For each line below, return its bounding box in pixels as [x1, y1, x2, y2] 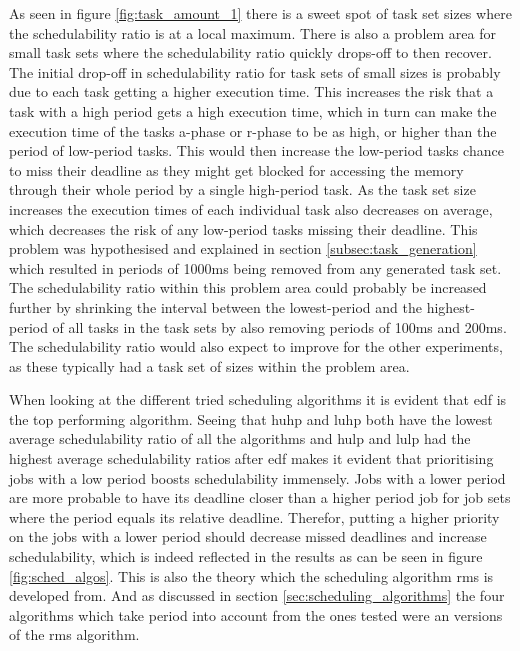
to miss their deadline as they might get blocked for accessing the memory [9, 159, 464, 180]
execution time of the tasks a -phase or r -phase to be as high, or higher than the [9, 120, 497, 141]
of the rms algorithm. [9, 624, 140, 645]
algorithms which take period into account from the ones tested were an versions [9, 604, 503, 625]
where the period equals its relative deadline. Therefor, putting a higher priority [9, 506, 500, 527]
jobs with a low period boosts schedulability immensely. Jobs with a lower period [9, 467, 506, 488]
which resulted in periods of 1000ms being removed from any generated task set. [9, 257, 502, 278]
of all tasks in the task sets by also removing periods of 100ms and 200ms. [52, 316, 507, 337]
